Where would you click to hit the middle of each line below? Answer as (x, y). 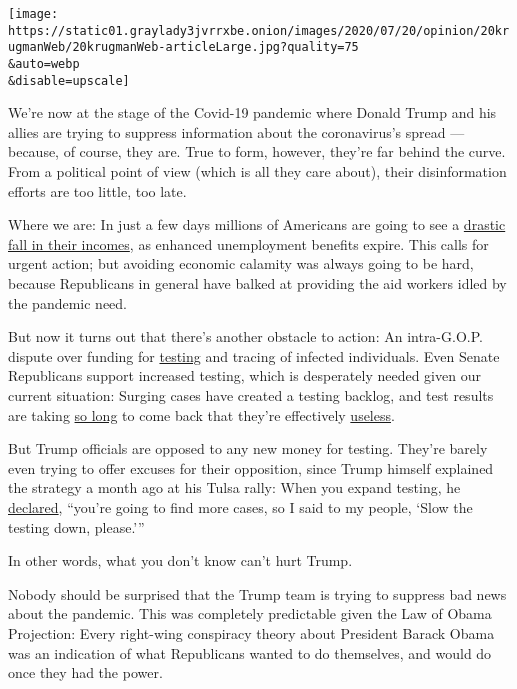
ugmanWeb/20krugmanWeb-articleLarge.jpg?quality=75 (183, 47)
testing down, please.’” (76, 526)
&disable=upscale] (69, 80)
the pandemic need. (67, 302)
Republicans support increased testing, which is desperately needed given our (244, 375)
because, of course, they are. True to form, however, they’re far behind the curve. (257, 151)
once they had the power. (85, 672)
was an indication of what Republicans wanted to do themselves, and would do (250, 652)
